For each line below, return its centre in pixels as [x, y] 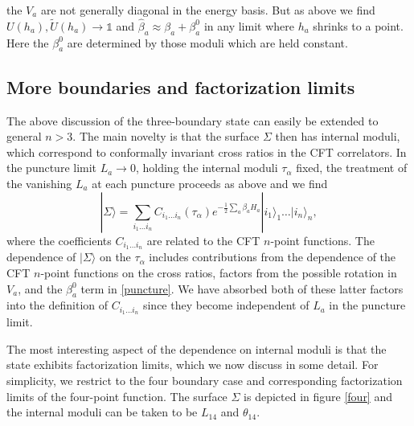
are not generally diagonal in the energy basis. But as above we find [208, 10]
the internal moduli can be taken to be [102, 412]
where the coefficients [59, 240]
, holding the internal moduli [207, 168]
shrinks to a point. [358, 25]
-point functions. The [322, 240]
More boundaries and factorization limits [181, 86]
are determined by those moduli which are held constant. [207, 42]
